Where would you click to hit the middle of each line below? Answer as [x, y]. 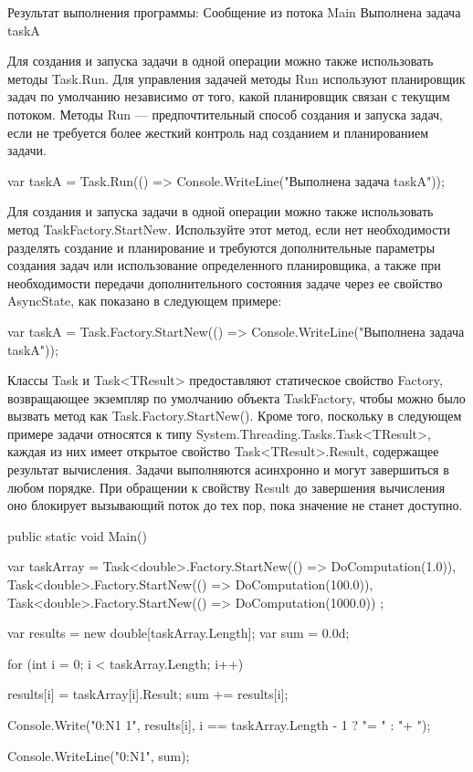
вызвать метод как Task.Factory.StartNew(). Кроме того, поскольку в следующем [235, 416]
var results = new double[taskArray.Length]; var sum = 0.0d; [179, 633]
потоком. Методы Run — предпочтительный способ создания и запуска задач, [225, 114]
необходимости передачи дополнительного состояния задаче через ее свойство [225, 282]
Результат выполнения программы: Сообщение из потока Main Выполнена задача [234, 12]
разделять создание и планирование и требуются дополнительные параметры [221, 247]
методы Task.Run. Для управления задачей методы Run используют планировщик [236, 78]
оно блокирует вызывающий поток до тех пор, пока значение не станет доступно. [235, 505]
